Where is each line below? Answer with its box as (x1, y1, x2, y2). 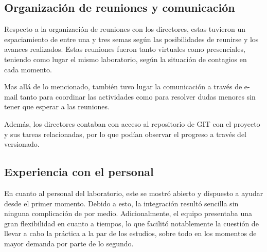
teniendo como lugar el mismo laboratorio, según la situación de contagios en (4, 53, 247, 64)
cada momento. (4, 64, 52, 74)
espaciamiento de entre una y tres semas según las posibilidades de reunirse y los (4, 33, 259, 44)
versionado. (4, 139, 40, 149)
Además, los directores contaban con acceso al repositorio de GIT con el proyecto (4, 118, 260, 129)
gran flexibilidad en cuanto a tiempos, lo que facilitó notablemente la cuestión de (4, 218, 259, 228)
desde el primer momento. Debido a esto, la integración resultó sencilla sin (4, 198, 239, 208)
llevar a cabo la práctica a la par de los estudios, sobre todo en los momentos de (4, 228, 257, 239)
